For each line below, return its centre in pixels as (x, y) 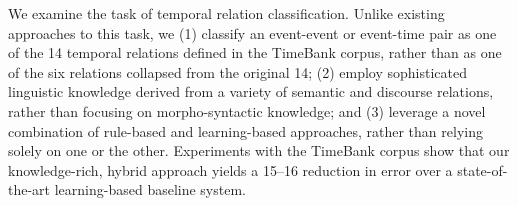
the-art (29, 189)
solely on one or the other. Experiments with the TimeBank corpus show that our (259, 150)
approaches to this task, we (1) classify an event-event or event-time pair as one (252, 32)
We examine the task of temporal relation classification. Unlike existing (226, 13)
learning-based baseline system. (150, 189)
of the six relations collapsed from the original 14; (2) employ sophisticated (238, 71)
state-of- (482, 169)
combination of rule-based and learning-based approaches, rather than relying (245, 130)
